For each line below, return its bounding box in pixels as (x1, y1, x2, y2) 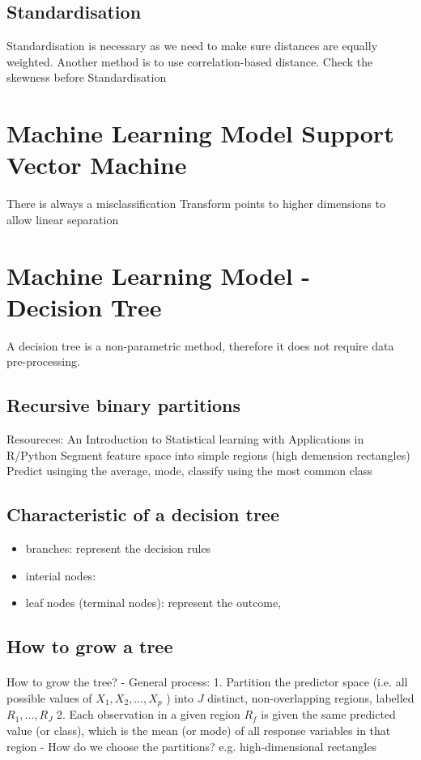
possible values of (6, 689, 92, 706)
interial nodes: (25, 567, 96, 584)
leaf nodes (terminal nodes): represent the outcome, (25, 594, 282, 611)
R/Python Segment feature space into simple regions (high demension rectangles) (6, 446, 410, 463)
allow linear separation (6, 210, 119, 227)
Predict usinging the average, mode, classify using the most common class (6, 462, 372, 479)
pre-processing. (6, 353, 80, 370)
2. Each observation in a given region (57, 706, 240, 723)
